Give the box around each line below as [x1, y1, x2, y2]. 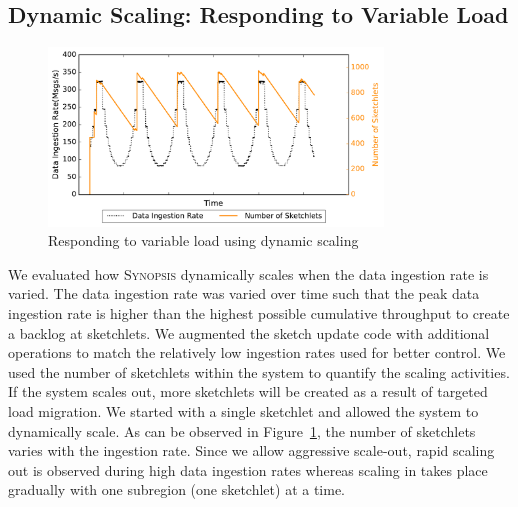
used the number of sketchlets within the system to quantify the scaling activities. [8, 361, 510, 382]
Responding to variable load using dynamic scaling [48, 230, 359, 251]
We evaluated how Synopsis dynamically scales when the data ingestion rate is [8, 263, 489, 284]
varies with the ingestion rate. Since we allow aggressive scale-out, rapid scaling [8, 440, 495, 461]
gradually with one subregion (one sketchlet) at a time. [8, 479, 346, 500]
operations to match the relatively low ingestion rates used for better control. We [8, 342, 506, 363]
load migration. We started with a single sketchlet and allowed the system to [8, 401, 479, 422]
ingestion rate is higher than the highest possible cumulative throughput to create [8, 303, 510, 324]
